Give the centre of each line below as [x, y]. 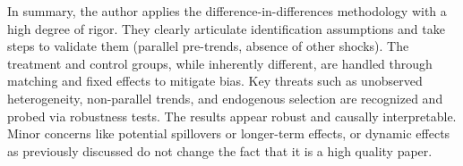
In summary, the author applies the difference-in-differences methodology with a [227, 11]
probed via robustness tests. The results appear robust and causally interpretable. [232, 116]
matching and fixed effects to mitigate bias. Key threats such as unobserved [215, 81]
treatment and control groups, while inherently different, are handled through [220, 63]
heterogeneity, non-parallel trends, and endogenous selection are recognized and [225, 98]
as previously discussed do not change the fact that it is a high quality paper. [220, 150]
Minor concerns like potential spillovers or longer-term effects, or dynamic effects [229, 133]
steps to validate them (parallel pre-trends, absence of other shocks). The [208, 46]
